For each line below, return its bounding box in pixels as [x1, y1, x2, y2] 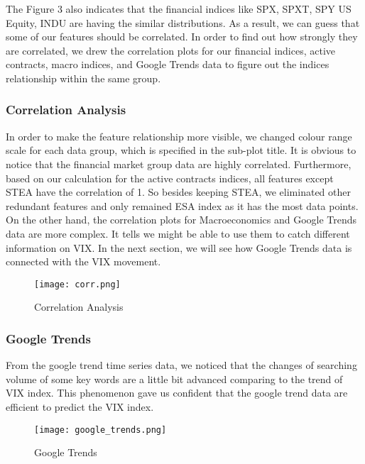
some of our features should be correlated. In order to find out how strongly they [6, 29, 358, 44]
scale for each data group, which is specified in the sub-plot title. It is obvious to [6, 143, 356, 158]
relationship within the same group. [6, 70, 161, 85]
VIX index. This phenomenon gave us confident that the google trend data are [6, 385, 348, 400]
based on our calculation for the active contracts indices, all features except [6, 170, 334, 185]
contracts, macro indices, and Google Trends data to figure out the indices [6, 57, 329, 72]
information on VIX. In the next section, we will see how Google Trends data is [6, 240, 352, 255]
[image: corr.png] [34, 279, 121, 289]
